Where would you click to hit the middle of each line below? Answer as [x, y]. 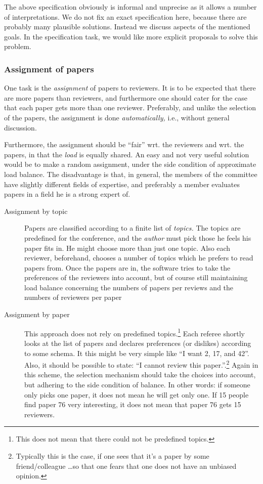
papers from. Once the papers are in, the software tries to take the [127, 267]
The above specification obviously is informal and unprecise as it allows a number [130, 7]
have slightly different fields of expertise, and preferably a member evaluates [122, 184]
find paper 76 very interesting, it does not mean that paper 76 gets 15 [133, 404]
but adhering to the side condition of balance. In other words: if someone [137, 384]
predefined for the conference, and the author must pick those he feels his [138, 237]
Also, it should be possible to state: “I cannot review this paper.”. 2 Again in [141, 364]
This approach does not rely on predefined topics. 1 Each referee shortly [135, 332]
